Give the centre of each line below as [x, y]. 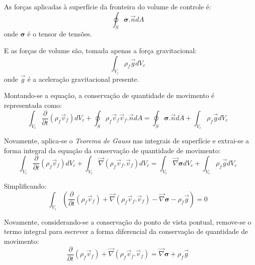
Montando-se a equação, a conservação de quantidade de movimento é [109, 95]
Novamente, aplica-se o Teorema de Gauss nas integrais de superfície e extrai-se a [127, 141]
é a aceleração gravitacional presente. [83, 79]
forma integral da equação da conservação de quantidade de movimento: [112, 150]
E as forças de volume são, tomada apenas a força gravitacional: [100, 50]
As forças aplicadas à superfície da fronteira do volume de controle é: [108, 6]
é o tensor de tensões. [60, 34]
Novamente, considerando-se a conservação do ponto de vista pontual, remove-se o [128, 221]
